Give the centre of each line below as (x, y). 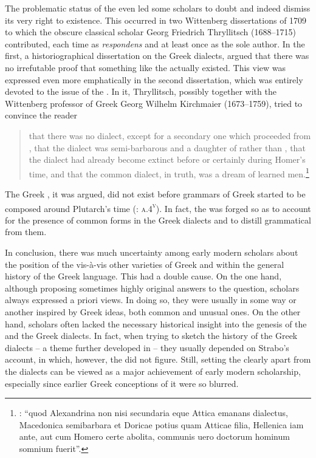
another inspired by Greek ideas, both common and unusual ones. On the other (153, 311)
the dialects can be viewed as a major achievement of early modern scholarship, (153, 371)
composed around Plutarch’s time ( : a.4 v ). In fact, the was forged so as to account (158, 207)
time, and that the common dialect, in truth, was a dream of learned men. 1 (169, 173)
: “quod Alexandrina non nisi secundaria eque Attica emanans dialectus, (153, 413)
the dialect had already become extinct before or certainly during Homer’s (167, 159)
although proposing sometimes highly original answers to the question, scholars (152, 288)
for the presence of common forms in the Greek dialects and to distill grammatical (158, 220)
